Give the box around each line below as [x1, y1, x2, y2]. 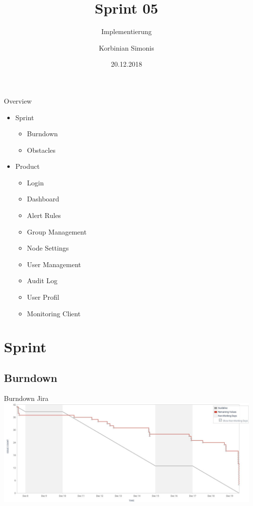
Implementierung [101, 26, 152, 36]
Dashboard [27, 194, 59, 204]
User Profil [27, 292, 59, 302]
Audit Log [27, 275, 58, 286]
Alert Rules [27, 210, 61, 220]
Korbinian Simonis [99, 42, 154, 53]
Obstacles [27, 145, 56, 155]
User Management [27, 259, 81, 269]
